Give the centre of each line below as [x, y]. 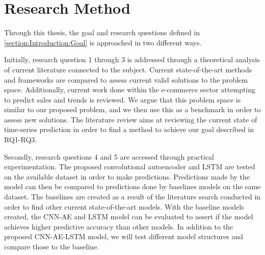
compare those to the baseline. [52, 246]
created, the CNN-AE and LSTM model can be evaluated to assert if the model [129, 216]
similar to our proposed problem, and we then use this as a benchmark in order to [132, 109]
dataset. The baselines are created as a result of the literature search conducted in [132, 197]
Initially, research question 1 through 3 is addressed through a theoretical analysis [132, 59]
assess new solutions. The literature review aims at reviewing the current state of [131, 119]
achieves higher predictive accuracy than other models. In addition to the [119, 226]
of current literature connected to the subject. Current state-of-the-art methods [128, 69]
